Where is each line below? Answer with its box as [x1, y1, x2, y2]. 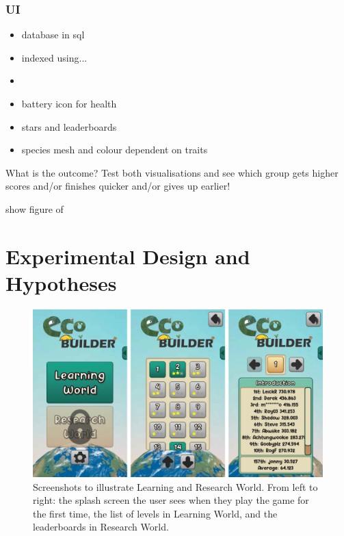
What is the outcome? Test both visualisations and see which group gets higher [5, 165, 339, 179]
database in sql [21, 27, 85, 42]
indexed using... [21, 50, 88, 64]
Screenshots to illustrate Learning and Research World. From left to [33, 479, 318, 494]
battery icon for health [21, 97, 117, 110]
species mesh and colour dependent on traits [21, 142, 208, 157]
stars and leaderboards [21, 119, 117, 133]
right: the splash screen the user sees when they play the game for [33, 493, 309, 507]
